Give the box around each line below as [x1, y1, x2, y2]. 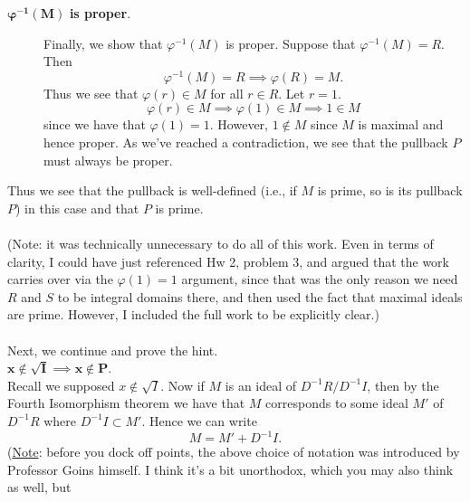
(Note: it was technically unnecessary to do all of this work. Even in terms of [7, 234, 434, 253]
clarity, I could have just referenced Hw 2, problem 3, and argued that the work [7, 251, 449, 270]
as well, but [7, 478, 72, 497]
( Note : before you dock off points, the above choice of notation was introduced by [7, 442, 460, 461]
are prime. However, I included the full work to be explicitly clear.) [7, 305, 379, 324]
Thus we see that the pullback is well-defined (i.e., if [7, 181, 297, 200]
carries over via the [7, 270, 113, 289]
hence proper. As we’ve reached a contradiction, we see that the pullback [43, 133, 448, 152]
